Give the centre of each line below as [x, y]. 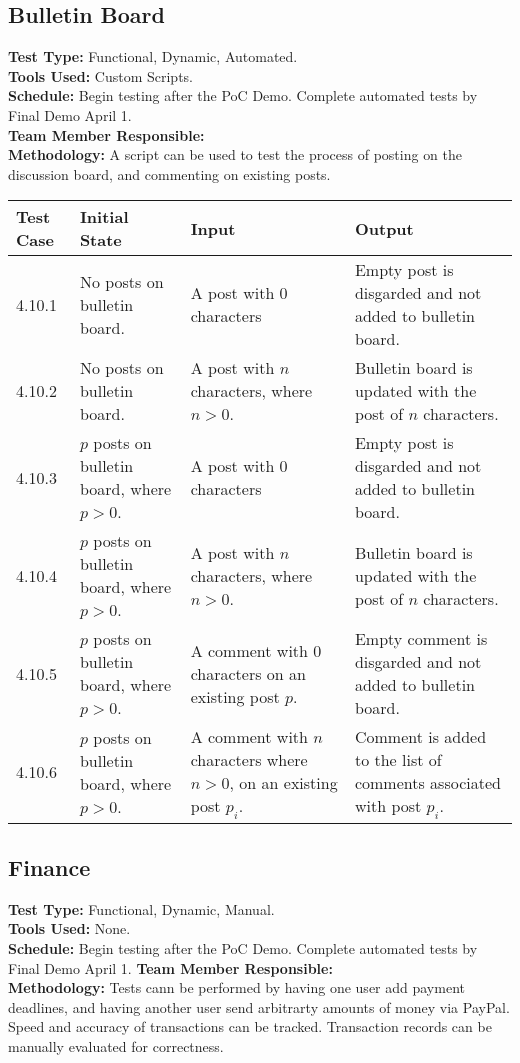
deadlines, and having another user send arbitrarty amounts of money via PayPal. [259, 1006]
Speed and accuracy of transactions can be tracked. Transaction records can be [250, 1026]
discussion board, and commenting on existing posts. [169, 173]
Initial [104, 217]
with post [388, 806]
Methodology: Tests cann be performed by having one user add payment [236, 987]
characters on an [248, 673]
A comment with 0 [256, 650]
